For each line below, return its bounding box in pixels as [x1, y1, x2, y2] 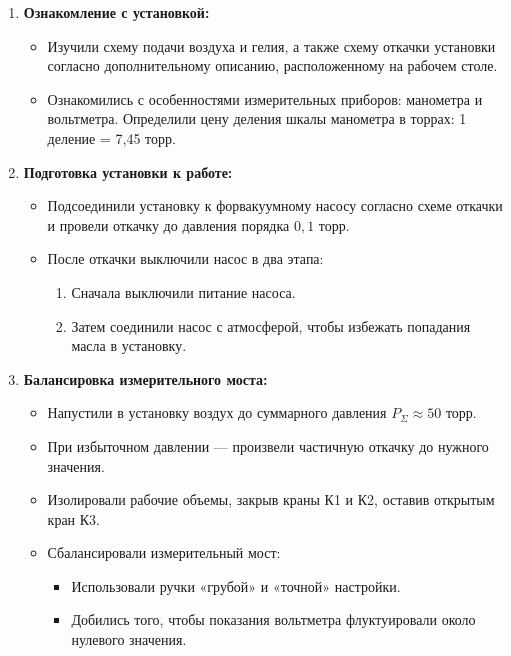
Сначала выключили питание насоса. [71, 281, 296, 302]
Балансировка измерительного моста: [23, 368, 268, 389]
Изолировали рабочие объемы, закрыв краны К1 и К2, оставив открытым [47, 489, 495, 510]
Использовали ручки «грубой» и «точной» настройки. [71, 575, 401, 596]
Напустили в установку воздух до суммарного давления [47, 402, 387, 423]
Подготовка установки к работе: [23, 161, 233, 182]
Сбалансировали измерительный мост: [47, 542, 281, 563]
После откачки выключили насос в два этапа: [47, 248, 324, 269]
